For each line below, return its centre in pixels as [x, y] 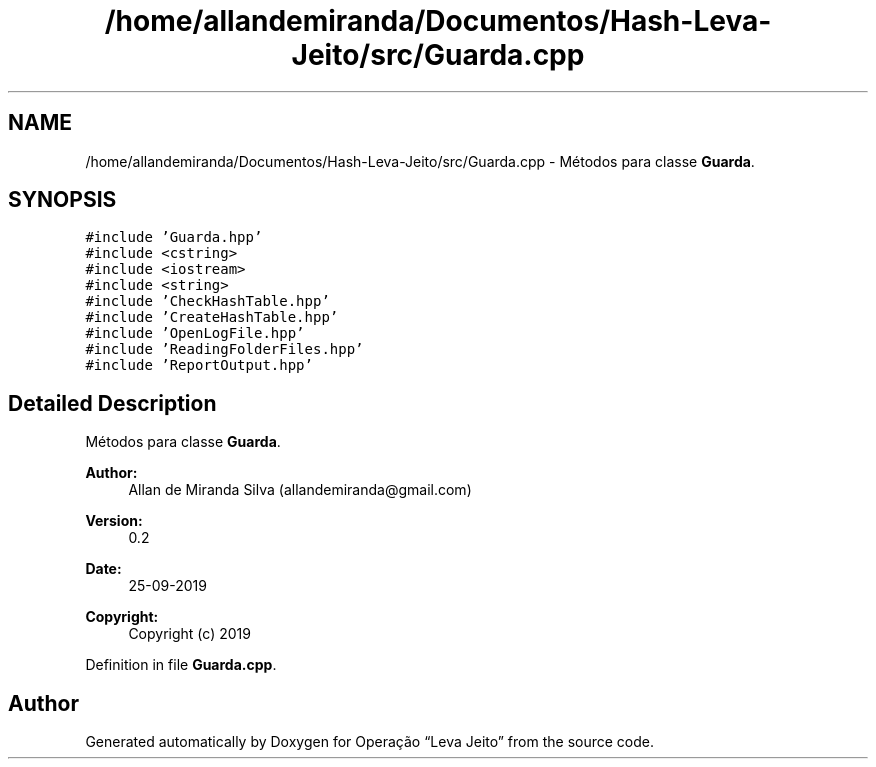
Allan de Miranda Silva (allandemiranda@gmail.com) [300, 490]
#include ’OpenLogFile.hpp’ [195, 333]
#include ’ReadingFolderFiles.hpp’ [224, 349]
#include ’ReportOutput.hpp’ [199, 365]
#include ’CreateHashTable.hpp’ [212, 317]
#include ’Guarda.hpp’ [174, 237]
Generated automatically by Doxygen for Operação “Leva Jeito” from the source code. [370, 742]
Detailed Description [112, 403]
